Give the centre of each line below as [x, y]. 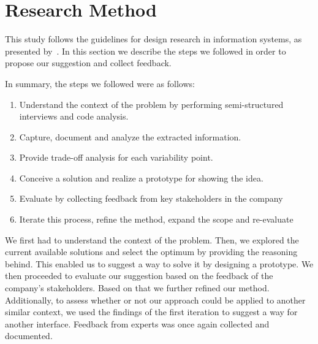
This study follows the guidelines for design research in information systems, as [153, 39]
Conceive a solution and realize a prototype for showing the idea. [141, 178]
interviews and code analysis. [74, 116]
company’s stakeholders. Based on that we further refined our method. [137, 288]
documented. [29, 336]
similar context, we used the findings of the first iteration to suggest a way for [151, 312]
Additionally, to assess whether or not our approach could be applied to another [155, 300]
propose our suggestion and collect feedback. [88, 63]
